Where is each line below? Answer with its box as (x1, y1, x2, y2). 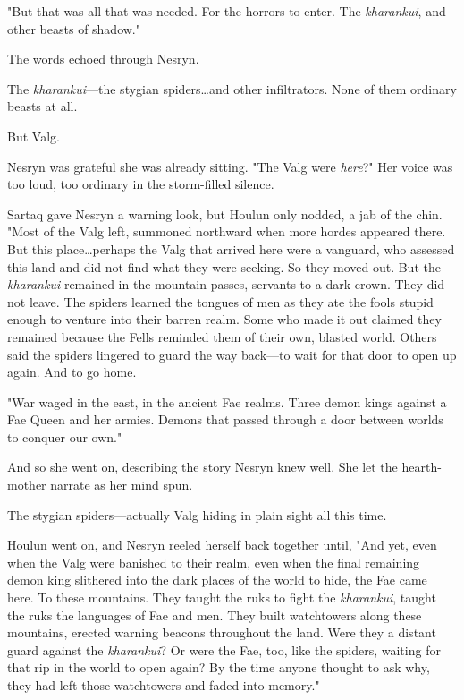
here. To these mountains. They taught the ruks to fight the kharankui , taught (7, 588, 436, 607)
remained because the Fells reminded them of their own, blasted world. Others (7, 327, 437, 346)
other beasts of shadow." (7, 19, 141, 38)
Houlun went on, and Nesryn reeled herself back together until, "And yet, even (7, 535, 437, 554)
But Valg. (7, 126, 60, 145)
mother (7, 475, 46, 494)
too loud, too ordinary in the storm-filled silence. (7, 175, 274, 193)
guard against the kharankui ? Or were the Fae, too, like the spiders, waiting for (7, 640, 441, 659)
